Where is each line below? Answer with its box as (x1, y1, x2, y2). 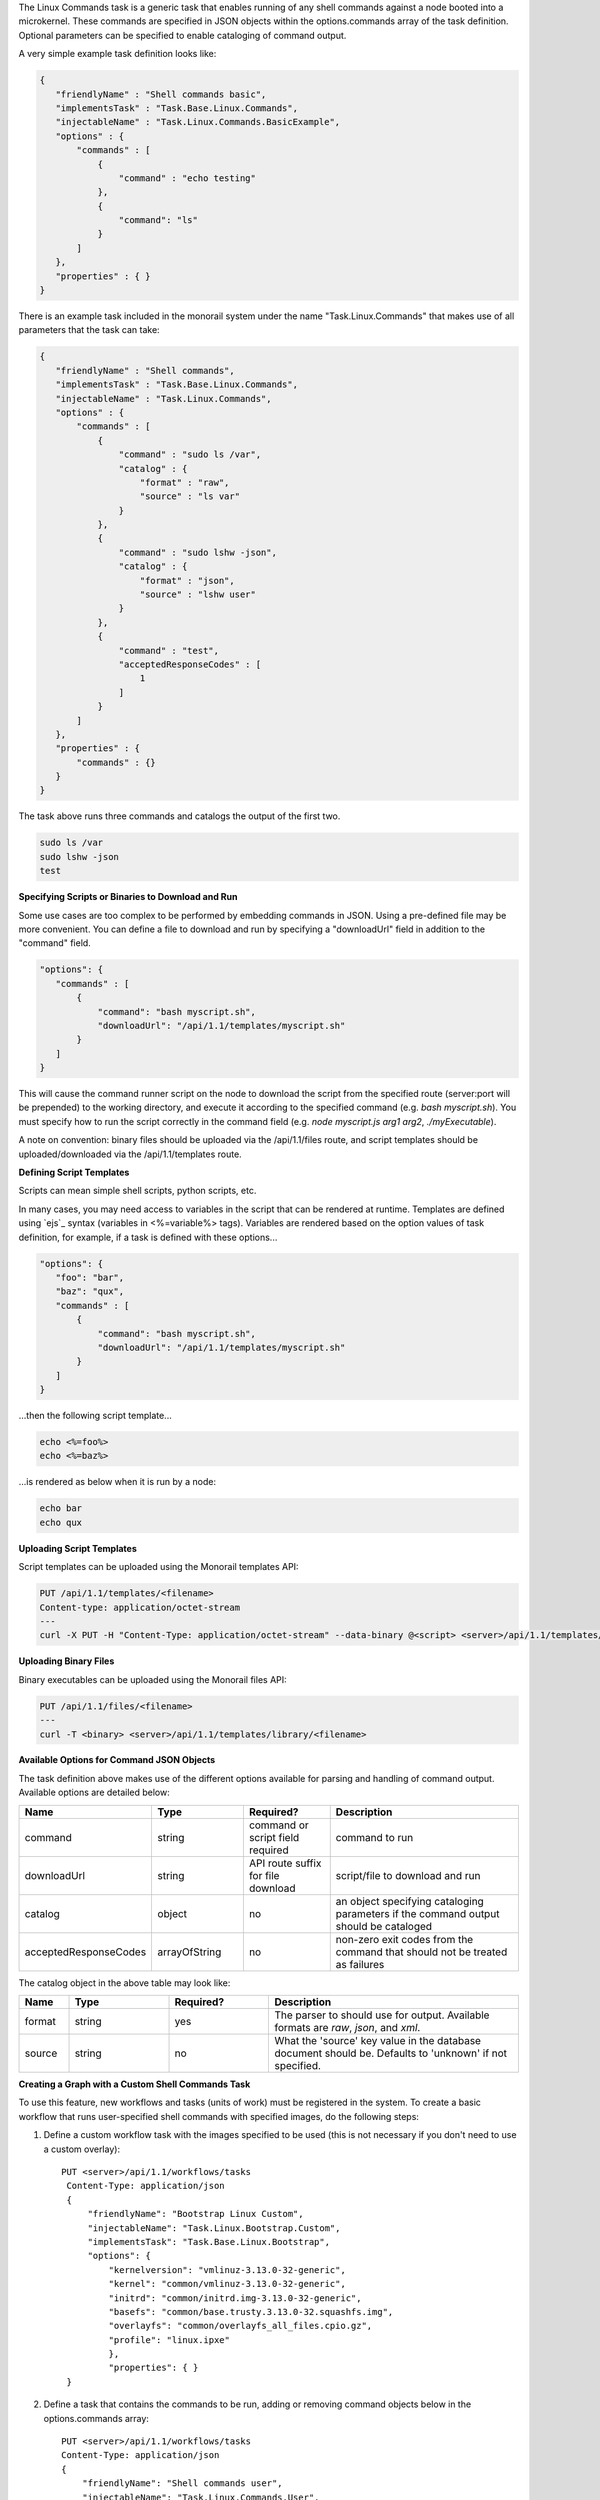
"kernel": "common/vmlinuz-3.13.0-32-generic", (108, 2278, 347, 2290)
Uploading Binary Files (18, 1655, 115, 1667)
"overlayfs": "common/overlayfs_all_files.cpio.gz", (108, 2320, 373, 2332)
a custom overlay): (43, 2143, 120, 2155)
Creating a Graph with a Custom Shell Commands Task (18, 2078, 251, 2090)
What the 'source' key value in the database (274, 2034, 482, 2048)
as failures (335, 1957, 385, 1971)
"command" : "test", (118, 645, 220, 656)
